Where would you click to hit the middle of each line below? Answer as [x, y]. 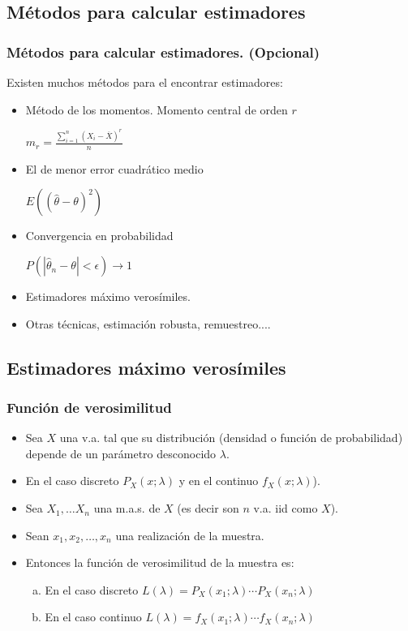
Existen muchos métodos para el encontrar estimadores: [145, 82]
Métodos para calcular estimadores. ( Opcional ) [163, 52]
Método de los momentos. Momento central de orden [157, 109]
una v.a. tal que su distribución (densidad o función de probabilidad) [231, 438]
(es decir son [208, 508]
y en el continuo [219, 481]
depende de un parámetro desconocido [121, 453]
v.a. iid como [286, 508]
